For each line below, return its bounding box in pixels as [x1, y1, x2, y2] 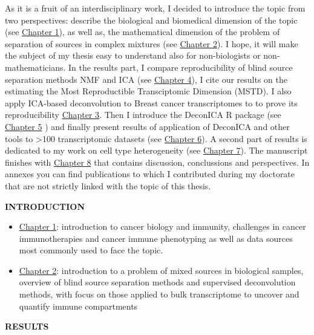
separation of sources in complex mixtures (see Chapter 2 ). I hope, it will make [5, 37, 298, 50]
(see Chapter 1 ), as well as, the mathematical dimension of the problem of [5, 25, 280, 38]
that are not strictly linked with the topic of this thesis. [5, 179, 211, 192]
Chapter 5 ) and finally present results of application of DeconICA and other [5, 120, 290, 132]
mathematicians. [5, 60, 66, 73]
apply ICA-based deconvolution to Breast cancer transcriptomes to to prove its [5, 96, 298, 109]
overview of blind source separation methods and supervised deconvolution [19, 276, 296, 288]
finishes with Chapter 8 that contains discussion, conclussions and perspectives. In [5, 155, 310, 168]
